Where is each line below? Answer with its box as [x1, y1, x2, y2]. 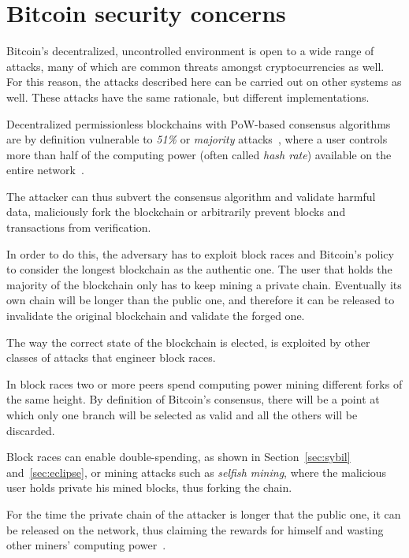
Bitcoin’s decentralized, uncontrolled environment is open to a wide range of [6, 43, 374, 59]
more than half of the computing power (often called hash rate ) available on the [6, 146, 392, 162]
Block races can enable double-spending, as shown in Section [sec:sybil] [6, 448, 351, 465]
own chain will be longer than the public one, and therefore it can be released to [6, 292, 395, 308]
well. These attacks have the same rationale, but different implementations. [6, 88, 370, 105]
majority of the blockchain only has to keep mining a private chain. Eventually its [6, 276, 402, 292]
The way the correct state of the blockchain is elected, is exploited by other [6, 333, 370, 350]
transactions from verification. [6, 219, 151, 236]
